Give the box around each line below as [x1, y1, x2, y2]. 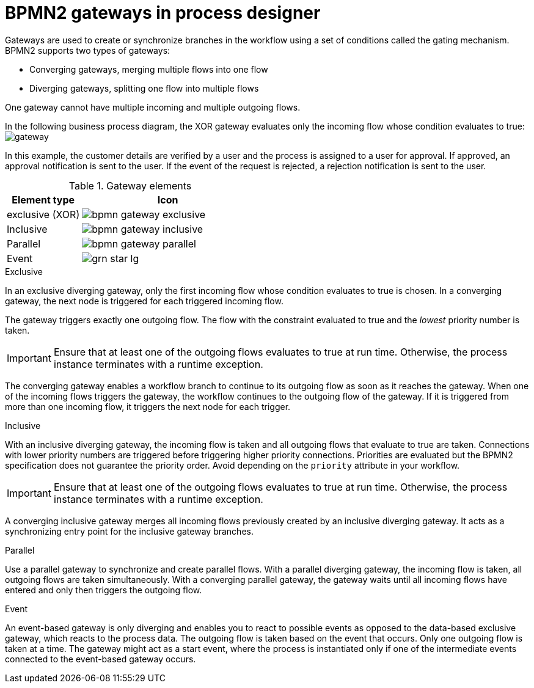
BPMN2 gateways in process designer [5, 2, 321, 23]
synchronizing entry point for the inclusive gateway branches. [5, 525, 254, 536]
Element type [12, 193, 75, 206]
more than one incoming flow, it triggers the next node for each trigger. [5, 401, 291, 412]
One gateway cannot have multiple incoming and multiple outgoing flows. [5, 101, 301, 112]
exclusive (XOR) [7, 208, 80, 221]
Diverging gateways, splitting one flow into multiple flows [29, 82, 259, 93]
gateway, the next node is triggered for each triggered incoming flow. [5, 295, 283, 306]
